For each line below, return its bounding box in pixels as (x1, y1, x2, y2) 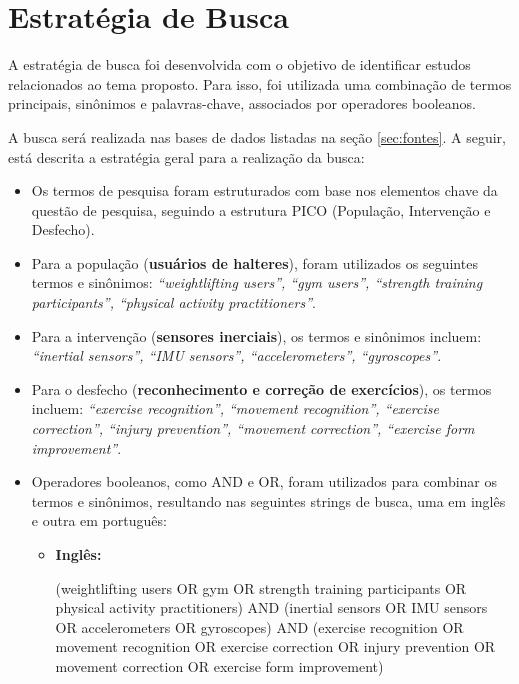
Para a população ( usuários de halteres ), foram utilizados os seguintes (31, 252, 478, 273)
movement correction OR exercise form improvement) (55, 655, 384, 676)
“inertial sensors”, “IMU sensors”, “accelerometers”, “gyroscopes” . (31, 345, 442, 366)
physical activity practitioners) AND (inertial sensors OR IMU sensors (55, 597, 488, 618)
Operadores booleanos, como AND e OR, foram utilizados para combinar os (31, 471, 498, 492)
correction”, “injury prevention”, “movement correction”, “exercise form (31, 418, 475, 439)
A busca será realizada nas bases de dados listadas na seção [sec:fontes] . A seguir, (8, 126, 506, 147)
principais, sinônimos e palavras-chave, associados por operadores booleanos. (8, 93, 476, 114)
